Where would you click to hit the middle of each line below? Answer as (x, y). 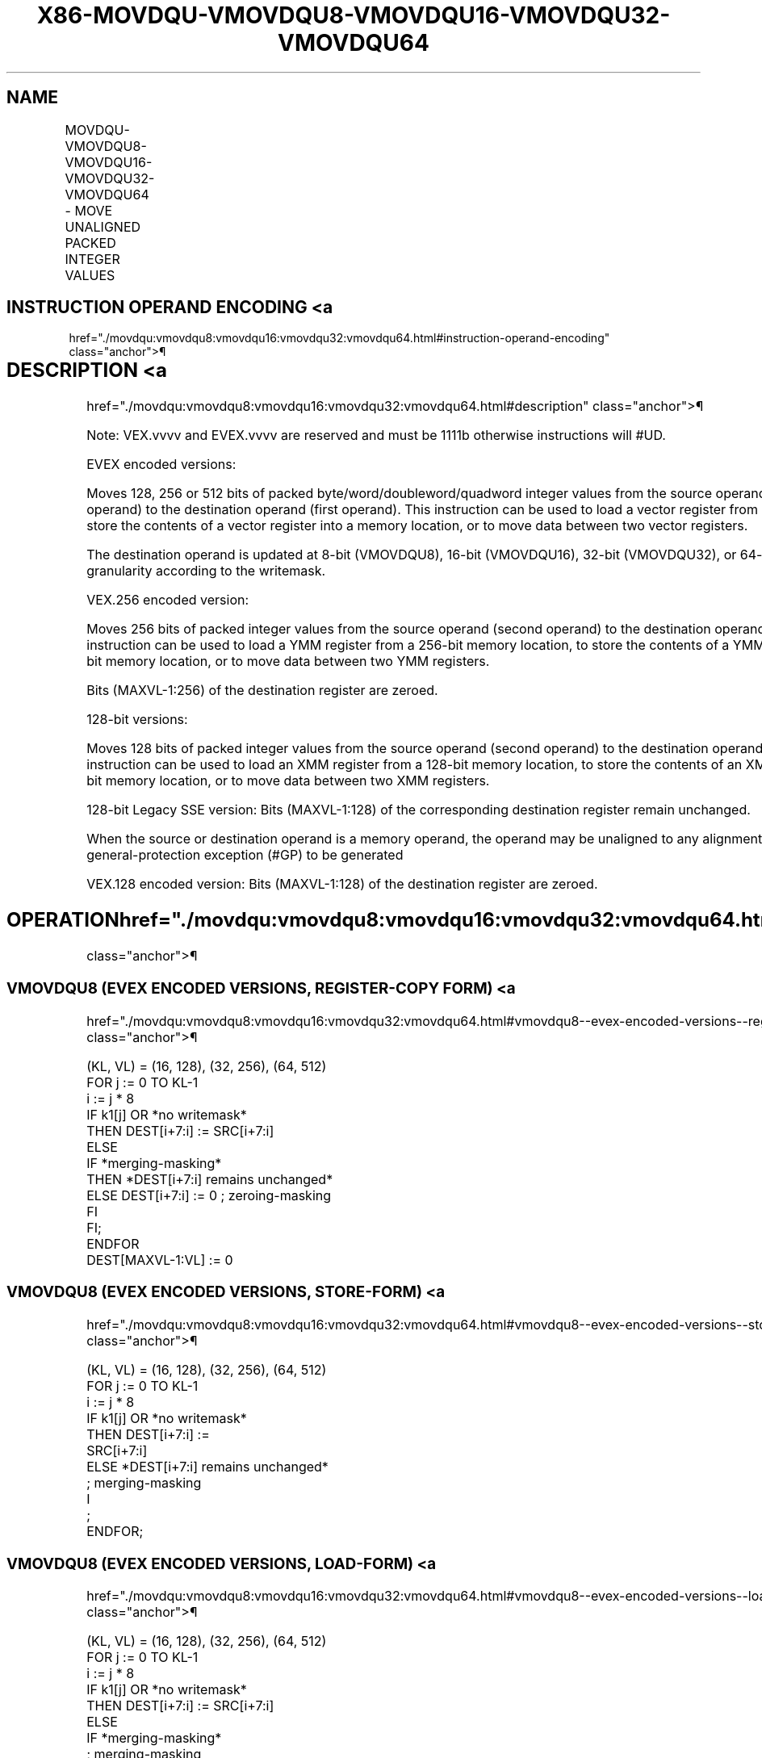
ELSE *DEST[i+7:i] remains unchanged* (207, 1467)
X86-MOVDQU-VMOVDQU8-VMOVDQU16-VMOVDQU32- (354, 15)
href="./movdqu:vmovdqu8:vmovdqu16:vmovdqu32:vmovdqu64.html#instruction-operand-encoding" (339, 338)
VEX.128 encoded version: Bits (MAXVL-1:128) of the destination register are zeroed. (342, 884)
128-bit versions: (137, 720)
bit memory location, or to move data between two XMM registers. (288, 781)
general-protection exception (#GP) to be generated (245, 855)
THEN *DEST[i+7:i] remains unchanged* (210, 1179)
